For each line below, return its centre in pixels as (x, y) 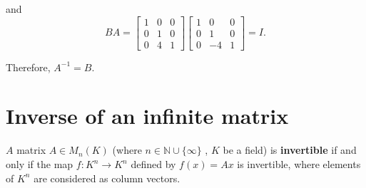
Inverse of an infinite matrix (147, 116)
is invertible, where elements (299, 164)
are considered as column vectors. (107, 178)
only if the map (40, 164)
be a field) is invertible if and (290, 150)
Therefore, (28, 67)
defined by (153, 164)
